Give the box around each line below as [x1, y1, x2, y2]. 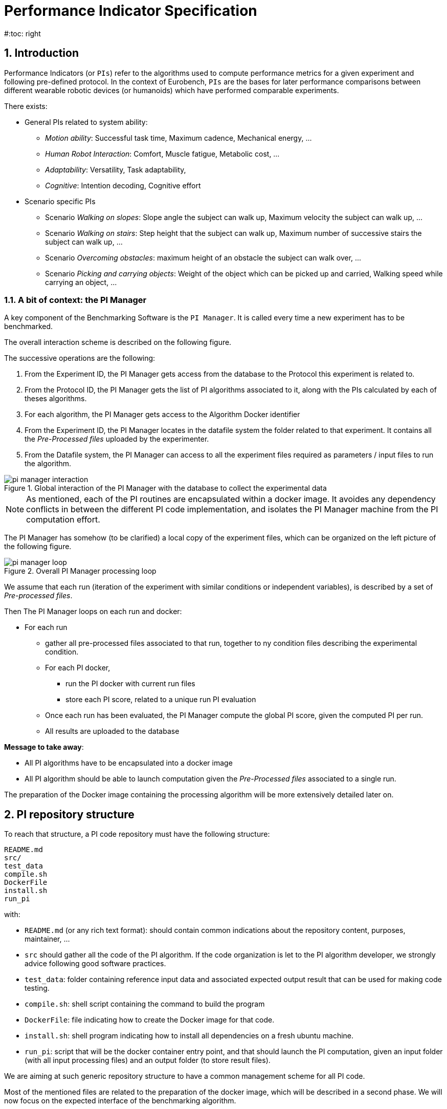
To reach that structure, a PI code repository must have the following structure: [4, 830, 270, 839]
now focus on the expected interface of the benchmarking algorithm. [4, 1096, 236, 1105]
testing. [25, 984, 50, 993]
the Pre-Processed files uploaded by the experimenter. [25, 434, 209, 444]
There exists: [4, 101, 48, 111]
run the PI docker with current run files [65, 679, 195, 688]
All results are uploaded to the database [45, 727, 180, 736]
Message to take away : [4, 743, 84, 752]
